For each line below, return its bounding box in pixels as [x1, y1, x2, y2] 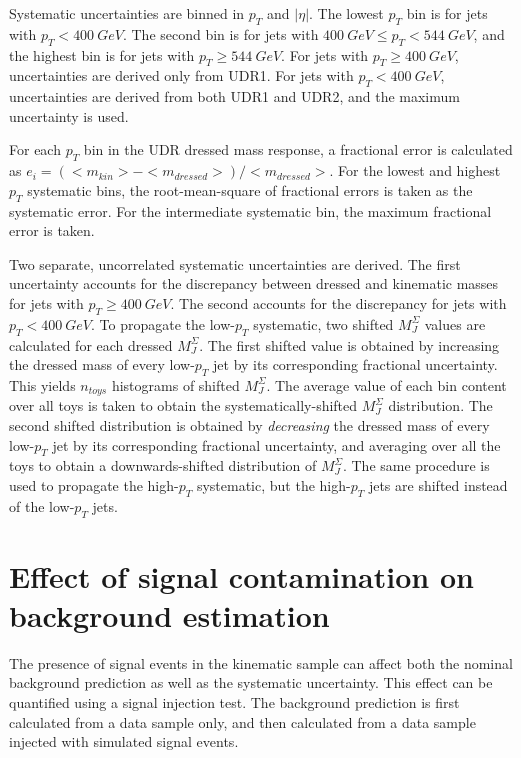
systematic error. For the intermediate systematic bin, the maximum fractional [9, 200, 492, 221]
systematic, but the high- [196, 474, 351, 495]
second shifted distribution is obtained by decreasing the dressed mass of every [9, 414, 490, 435]
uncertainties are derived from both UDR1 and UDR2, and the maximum [9, 86, 460, 107]
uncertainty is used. [9, 105, 129, 126]
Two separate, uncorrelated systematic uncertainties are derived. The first [9, 253, 461, 274]
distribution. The [388, 395, 493, 416]
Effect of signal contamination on [9, 555, 474, 596]
